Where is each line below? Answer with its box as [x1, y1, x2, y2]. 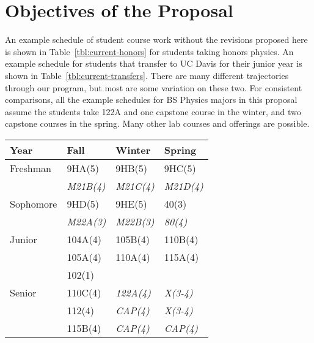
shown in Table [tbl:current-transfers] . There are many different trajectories [5, 69, 289, 81]
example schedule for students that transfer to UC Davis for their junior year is [5, 57, 302, 70]
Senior [10, 285, 37, 300]
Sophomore [10, 196, 57, 211]
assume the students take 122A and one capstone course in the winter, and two [5, 105, 301, 118]
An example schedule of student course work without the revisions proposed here [5, 33, 308, 46]
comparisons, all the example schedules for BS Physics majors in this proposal [5, 93, 298, 106]
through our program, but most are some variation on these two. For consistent [5, 81, 302, 94]
